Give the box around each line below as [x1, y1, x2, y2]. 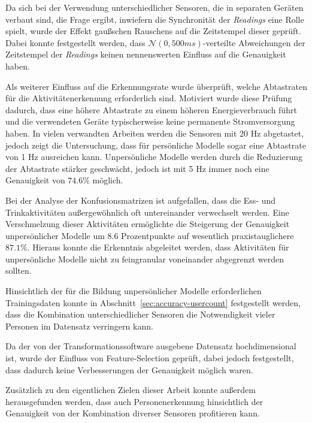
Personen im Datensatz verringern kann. [5, 319, 153, 332]
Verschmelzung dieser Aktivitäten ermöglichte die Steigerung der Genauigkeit [5, 217, 290, 230]
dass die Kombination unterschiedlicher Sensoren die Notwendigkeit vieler [5, 308, 275, 321]
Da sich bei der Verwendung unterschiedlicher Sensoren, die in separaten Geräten [5, 1, 304, 13]
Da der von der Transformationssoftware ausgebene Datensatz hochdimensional [5, 340, 296, 352]
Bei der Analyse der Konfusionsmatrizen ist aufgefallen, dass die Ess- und [5, 194, 276, 206]
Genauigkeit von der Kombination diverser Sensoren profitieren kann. [5, 407, 260, 419]
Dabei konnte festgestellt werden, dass [5, 36, 146, 49]
